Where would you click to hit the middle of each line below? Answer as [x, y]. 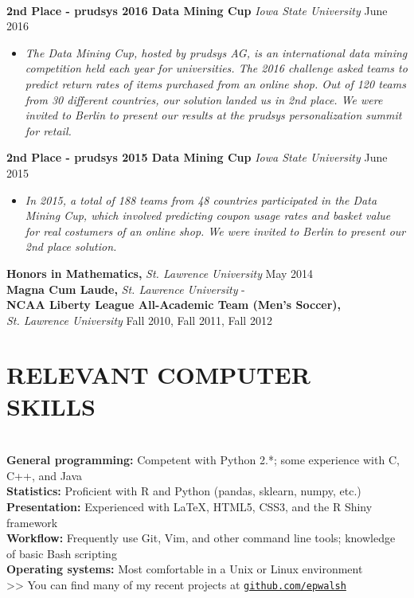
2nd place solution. [71, 246]
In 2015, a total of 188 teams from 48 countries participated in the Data [201, 199]
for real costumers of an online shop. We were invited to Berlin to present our [215, 231]
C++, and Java [45, 475]
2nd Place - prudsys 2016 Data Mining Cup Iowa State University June [197, 10]
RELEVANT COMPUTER [158, 375]
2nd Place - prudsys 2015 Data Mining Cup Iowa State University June [197, 157]
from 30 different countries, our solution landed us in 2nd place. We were [204, 99]
